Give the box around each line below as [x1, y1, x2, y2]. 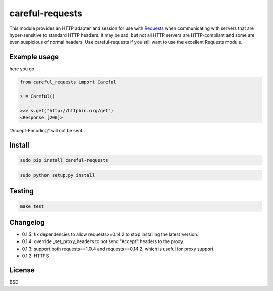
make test [20, 204, 44, 209]
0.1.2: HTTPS [22, 253, 49, 259]
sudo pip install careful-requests [20, 157, 108, 163]
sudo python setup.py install [20, 172, 95, 178]
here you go [9, 66, 35, 72]
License [9, 266, 35, 274]
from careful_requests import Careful [20, 79, 116, 85]
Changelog [9, 218, 45, 227]
